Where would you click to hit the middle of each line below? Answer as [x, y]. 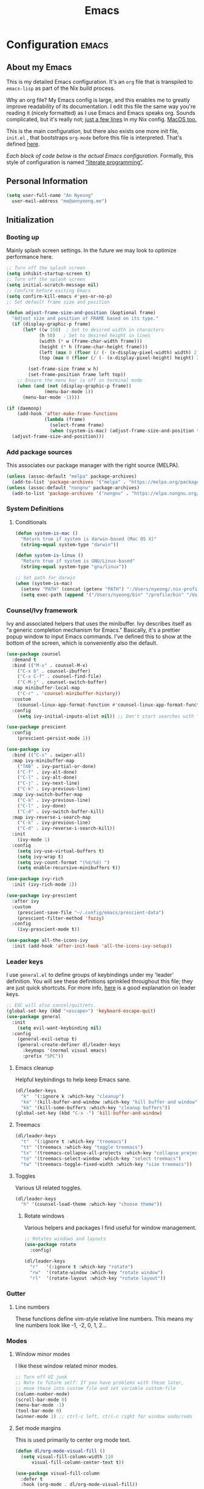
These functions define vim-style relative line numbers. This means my [104, 1318]
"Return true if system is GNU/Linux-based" [78, 561]
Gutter [16, 1293]
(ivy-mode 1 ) [34, 840]
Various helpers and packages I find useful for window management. [110, 1228]
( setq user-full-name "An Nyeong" [50, 195]
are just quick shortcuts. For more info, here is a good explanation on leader [101, 988]
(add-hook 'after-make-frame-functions [68, 414]
